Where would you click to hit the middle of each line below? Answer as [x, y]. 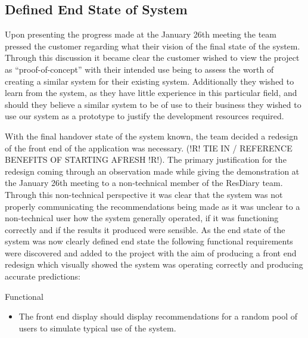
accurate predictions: [43, 276]
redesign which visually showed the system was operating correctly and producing [154, 264]
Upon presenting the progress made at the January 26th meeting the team [141, 34]
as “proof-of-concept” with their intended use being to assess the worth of [139, 69]
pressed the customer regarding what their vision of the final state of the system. [153, 46]
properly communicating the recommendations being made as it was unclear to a [153, 206]
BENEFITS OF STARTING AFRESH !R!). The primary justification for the [146, 159]
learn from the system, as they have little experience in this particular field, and [151, 93]
